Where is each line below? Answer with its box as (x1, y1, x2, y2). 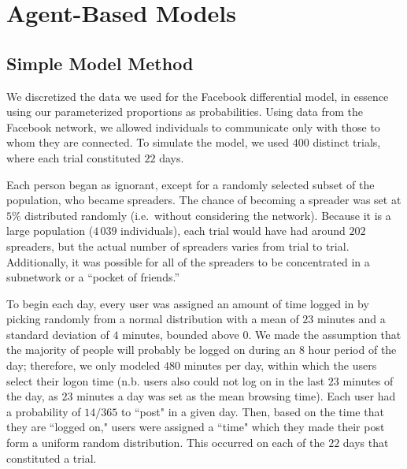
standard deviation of (6, 326, 109, 342)
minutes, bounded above (122, 326, 239, 342)
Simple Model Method (6, 50, 194, 75)
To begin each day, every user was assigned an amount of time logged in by (6, 295, 369, 311)
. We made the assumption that (248, 326, 401, 342)
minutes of (342, 372, 394, 389)
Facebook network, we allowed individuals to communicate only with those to (6, 118, 380, 135)
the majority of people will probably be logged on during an (6, 341, 296, 358)
